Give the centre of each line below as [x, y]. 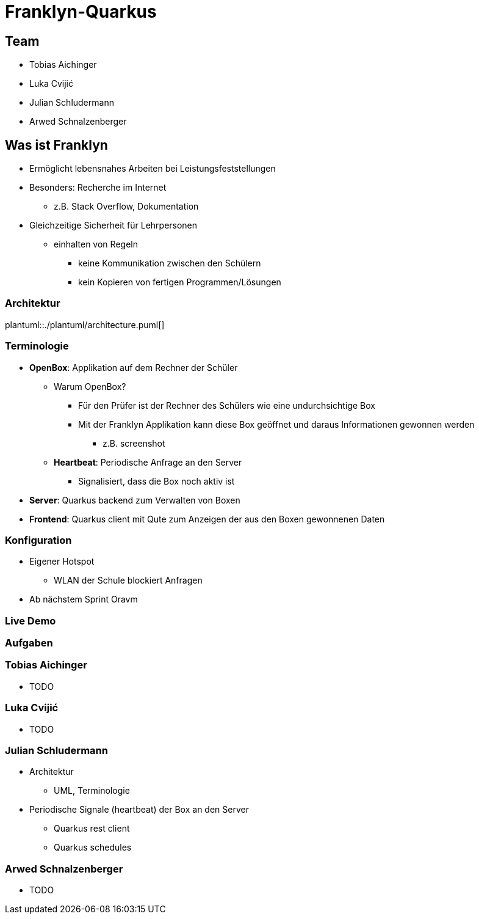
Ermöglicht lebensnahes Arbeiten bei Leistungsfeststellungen [153, 169]
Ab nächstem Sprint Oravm [84, 599]
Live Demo [31, 621]
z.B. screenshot [134, 443]
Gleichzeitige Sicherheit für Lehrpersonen [113, 225]
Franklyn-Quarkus [81, 12]
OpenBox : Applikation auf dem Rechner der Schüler [134, 367]
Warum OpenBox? [90, 386]
